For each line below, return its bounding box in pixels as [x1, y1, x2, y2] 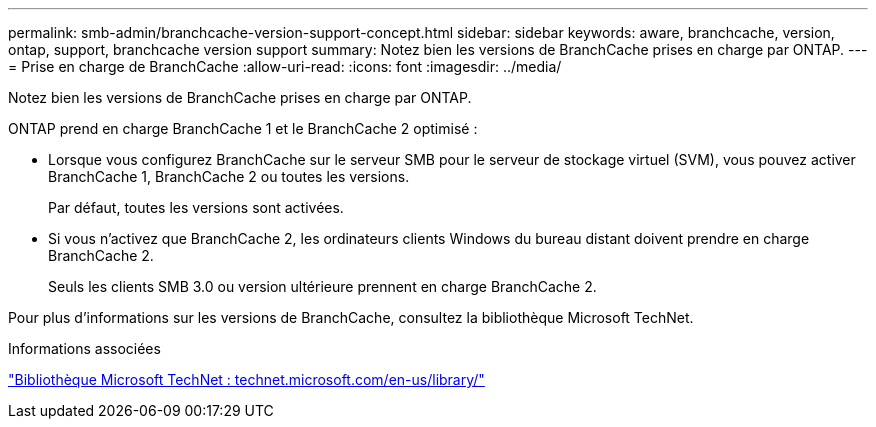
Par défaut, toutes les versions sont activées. [48, 199, 344, 216]
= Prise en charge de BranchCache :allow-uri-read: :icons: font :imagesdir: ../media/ [8, 58, 562, 75]
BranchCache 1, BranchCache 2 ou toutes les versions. [48, 168, 410, 185]
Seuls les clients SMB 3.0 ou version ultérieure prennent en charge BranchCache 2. [48, 278, 597, 295]
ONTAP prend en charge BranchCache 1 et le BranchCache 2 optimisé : [8, 120, 478, 137]
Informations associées [8, 340, 161, 357]
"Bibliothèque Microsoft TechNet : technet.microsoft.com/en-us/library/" [8, 371, 485, 388]
